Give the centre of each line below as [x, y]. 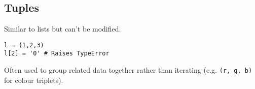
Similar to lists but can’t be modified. [63, 29]
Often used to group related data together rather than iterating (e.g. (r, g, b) [128, 70]
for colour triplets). [34, 80]
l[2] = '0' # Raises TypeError [57, 54]
